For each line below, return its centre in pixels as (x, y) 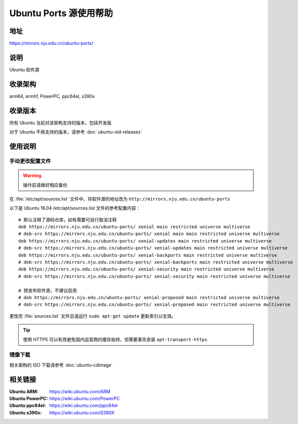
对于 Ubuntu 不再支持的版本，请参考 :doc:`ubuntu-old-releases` (76, 132)
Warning (32, 176)
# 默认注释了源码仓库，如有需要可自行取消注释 (68, 220)
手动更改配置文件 (30, 161)
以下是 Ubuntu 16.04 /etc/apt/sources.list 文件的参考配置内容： (75, 208)
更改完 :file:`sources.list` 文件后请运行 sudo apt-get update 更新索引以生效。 (93, 316)
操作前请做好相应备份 (45, 185)
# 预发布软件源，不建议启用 (48, 290)
